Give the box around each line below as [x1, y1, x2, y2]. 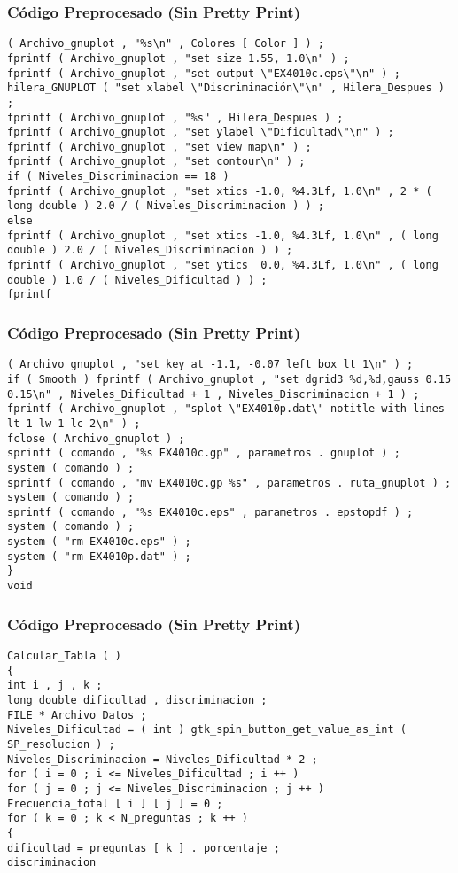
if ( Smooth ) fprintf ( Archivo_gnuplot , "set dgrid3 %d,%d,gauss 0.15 [7, 372, 452, 386]
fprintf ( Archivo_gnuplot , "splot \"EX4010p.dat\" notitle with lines [7, 402, 445, 416]
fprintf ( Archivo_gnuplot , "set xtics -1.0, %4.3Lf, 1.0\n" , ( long [7, 229, 439, 242]
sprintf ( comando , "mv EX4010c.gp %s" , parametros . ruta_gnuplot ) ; [7, 476, 452, 489]
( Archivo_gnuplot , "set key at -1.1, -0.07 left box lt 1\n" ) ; [7, 358, 414, 371]
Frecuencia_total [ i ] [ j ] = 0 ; [7, 797, 223, 810]
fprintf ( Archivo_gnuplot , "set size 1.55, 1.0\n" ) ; [7, 51, 350, 65]
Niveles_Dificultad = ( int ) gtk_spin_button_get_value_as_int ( [7, 723, 408, 737]
